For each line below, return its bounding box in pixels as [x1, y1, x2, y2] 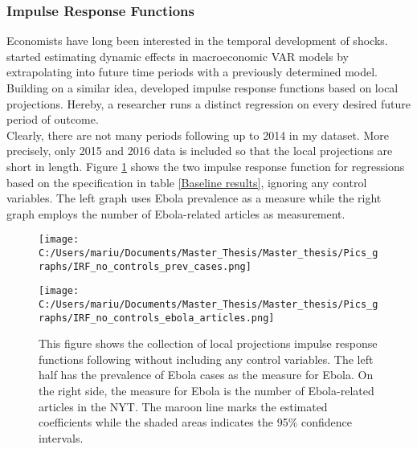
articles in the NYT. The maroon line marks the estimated [39, 398, 328, 414]
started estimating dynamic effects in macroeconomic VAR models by [6, 47, 349, 64]
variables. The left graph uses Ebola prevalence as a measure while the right [6, 190, 382, 206]
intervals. [39, 429, 84, 446]
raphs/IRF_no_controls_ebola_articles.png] [39, 312, 275, 324]
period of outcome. [6, 111, 99, 128]
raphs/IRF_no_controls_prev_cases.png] [39, 260, 251, 272]
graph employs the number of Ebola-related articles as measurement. [6, 205, 345, 222]
